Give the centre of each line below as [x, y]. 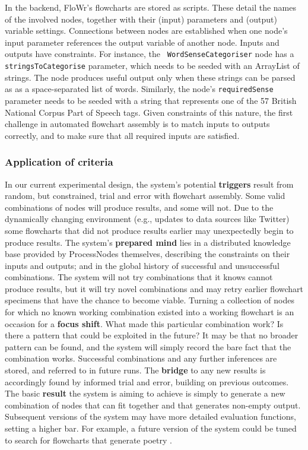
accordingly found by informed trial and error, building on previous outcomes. [147, 381]
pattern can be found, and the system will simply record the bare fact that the [148, 346]
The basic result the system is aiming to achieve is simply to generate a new [145, 393]
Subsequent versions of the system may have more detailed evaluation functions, [150, 416]
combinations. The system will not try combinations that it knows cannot [139, 277]
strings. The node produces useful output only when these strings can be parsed [150, 77]
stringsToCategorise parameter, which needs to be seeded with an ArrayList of [152, 66]
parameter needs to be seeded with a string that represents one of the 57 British [151, 100]
